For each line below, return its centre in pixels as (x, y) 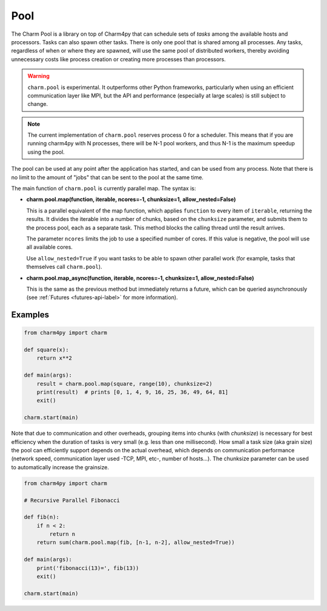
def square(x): (46, 350)
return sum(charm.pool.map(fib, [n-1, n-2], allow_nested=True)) (136, 543)
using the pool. (46, 152)
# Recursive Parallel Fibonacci (72, 500)
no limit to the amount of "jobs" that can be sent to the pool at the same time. (107, 177)
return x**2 (54, 358)
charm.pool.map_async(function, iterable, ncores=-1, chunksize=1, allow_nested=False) (140, 278)
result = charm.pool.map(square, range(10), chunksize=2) (124, 384)
